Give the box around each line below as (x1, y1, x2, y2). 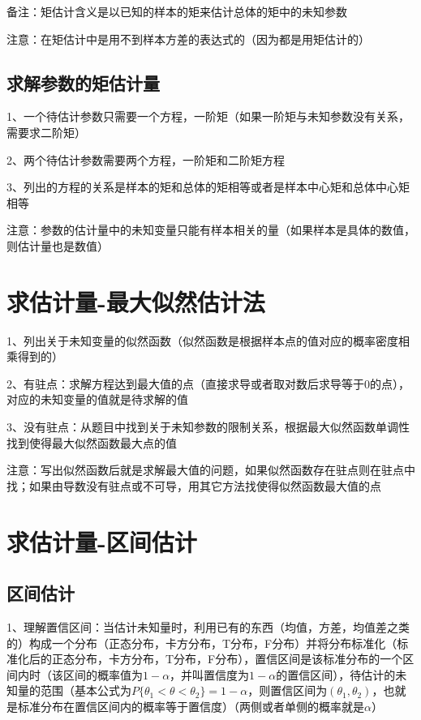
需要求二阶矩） (6, 123, 86, 140)
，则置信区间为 (247, 682, 328, 699)
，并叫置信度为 (170, 666, 250, 683)
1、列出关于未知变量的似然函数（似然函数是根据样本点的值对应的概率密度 (6, 332, 398, 349)
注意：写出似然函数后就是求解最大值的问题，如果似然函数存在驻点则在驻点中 (6, 461, 415, 478)
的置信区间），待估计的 (276, 666, 396, 683)
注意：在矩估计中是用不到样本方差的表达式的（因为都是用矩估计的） (6, 30, 370, 47)
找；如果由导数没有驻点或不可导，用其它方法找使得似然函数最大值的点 (6, 477, 381, 494)
